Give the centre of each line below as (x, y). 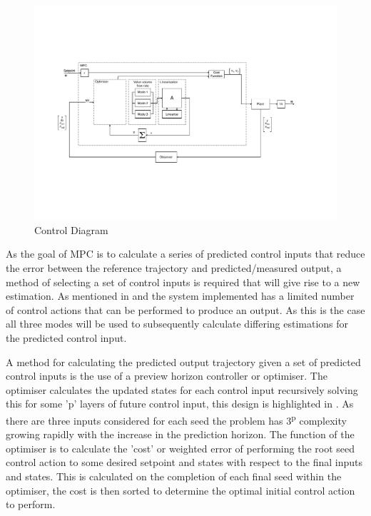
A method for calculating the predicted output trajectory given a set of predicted (183, 361)
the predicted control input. (66, 337)
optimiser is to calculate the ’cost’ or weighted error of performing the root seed (181, 448)
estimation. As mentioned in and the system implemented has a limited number (180, 296)
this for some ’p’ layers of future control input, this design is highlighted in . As (180, 404)
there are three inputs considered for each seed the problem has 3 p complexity (176, 419)
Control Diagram (71, 229)
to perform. (31, 504)
